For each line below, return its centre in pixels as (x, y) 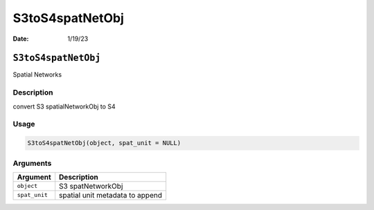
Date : (21, 39)
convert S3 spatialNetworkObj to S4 (64, 106)
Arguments (32, 163)
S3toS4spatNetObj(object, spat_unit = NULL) (104, 143)
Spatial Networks (37, 75)
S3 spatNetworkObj (91, 186)
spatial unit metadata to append (111, 195)
